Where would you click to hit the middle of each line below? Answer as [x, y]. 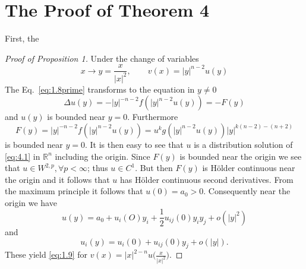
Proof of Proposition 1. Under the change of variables [102, 58]
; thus [97, 168]
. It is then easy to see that [134, 144]
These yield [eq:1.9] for [46, 254]
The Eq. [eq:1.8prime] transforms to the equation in [100, 89]
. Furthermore [153, 117]
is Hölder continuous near [249, 168]
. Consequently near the [247, 191]
